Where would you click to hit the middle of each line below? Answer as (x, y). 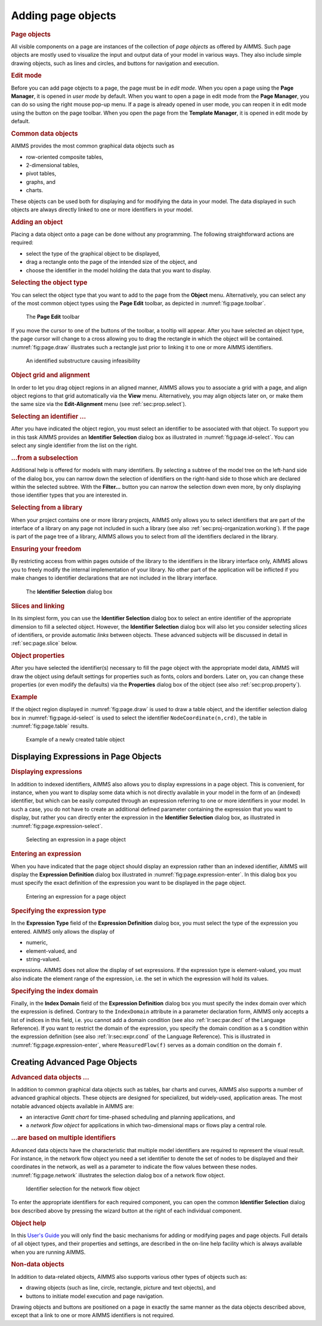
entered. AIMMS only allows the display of (63, 931)
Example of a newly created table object (75, 740)
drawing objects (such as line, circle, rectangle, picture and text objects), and (121, 1288)
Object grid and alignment (51, 375)
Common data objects (45, 133)
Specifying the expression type (59, 911)
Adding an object (37, 222)
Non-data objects (38, 1265)
